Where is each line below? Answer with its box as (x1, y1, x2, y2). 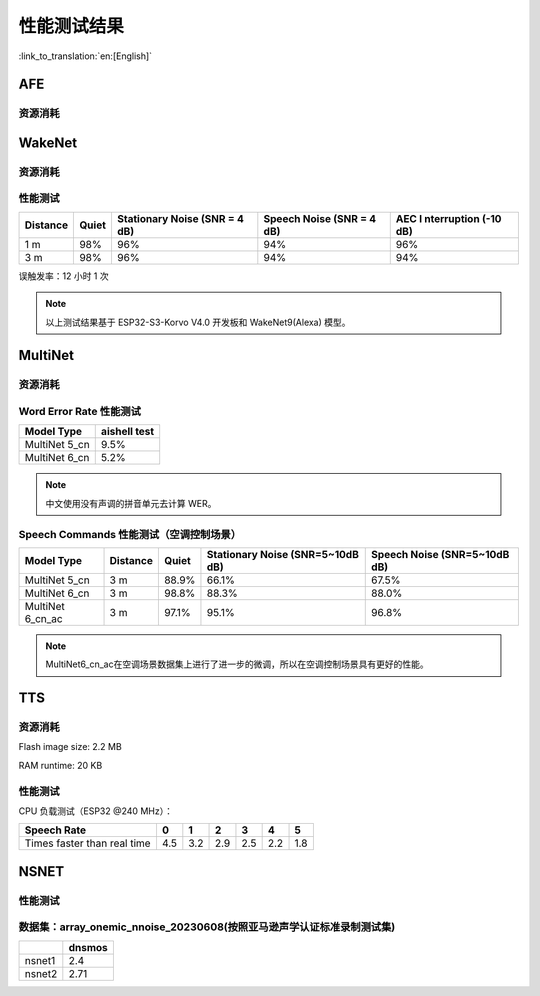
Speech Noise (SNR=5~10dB (371, 547, 510, 561)
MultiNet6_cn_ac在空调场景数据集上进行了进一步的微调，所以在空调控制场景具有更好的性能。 (45, 658, 429, 670)
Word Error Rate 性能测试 (18, 404, 142, 418)
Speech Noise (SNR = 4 (263, 211, 377, 225)
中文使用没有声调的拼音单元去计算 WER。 (45, 497, 217, 509)
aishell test (100, 425, 155, 439)
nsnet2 (24, 966, 58, 980)
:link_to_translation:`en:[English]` (18, 50, 153, 62)
